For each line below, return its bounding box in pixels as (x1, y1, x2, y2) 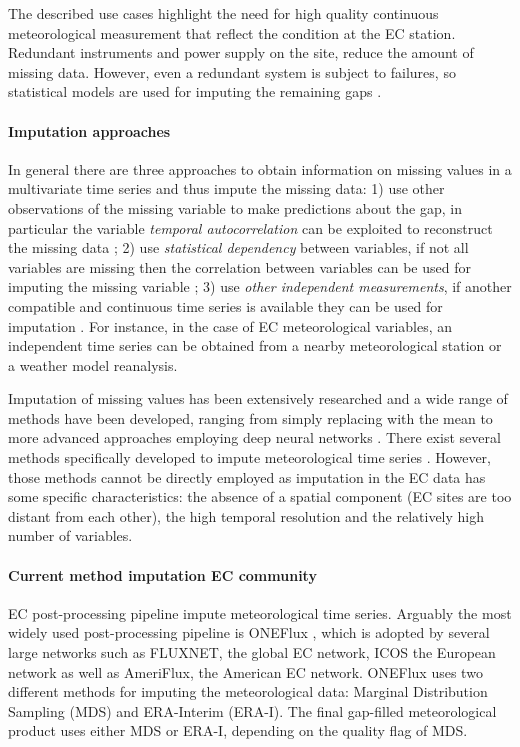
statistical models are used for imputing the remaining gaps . (8, 81, 382, 102)
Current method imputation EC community (8, 564, 317, 585)
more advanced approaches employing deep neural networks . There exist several (8, 427, 501, 448)
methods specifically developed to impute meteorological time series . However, (8, 447, 491, 468)
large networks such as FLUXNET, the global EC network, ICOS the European (8, 642, 496, 663)
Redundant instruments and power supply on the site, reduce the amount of (8, 42, 474, 63)
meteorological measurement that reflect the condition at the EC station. (8, 22, 456, 43)
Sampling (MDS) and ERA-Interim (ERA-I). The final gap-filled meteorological (8, 700, 497, 721)
